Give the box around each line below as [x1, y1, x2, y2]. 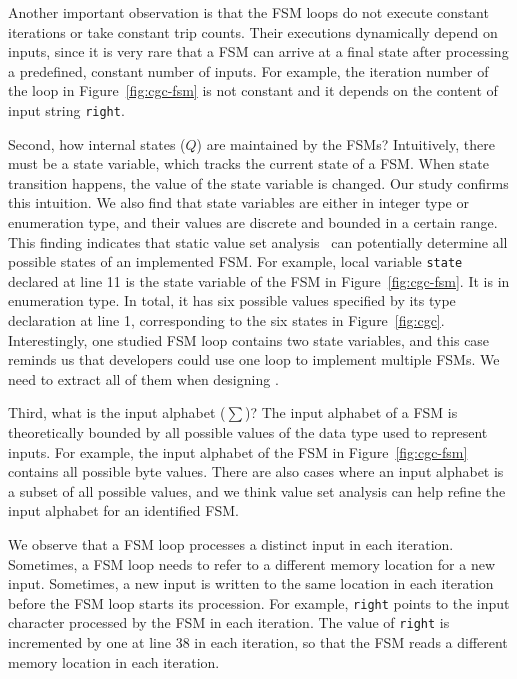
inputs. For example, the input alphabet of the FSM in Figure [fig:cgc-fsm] [8, 441, 468, 462]
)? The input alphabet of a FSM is [245, 402, 458, 423]
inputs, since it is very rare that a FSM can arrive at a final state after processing [8, 41, 509, 62]
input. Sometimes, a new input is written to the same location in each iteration [8, 573, 494, 594]
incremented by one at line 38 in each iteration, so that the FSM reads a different [8, 632, 508, 653]
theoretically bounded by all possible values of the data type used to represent [8, 422, 488, 442]
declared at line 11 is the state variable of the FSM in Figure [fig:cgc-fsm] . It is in [8, 270, 510, 291]
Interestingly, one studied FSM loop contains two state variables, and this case [8, 329, 490, 350]
